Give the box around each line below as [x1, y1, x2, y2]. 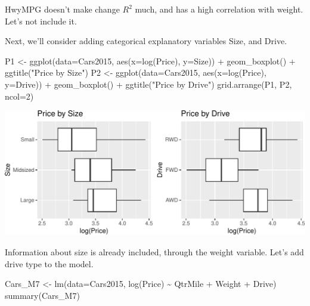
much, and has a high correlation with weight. [135, 3, 303, 15]
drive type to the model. [5, 257, 94, 270]
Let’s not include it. [5, 14, 77, 27]
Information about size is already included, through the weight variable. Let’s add [5, 245, 304, 258]
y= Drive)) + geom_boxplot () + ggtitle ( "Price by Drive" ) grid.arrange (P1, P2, [5, 78, 292, 90]
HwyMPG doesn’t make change [5, 3, 120, 15]
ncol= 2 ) [5, 89, 34, 102]
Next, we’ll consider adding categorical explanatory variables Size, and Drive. [5, 35, 287, 47]
